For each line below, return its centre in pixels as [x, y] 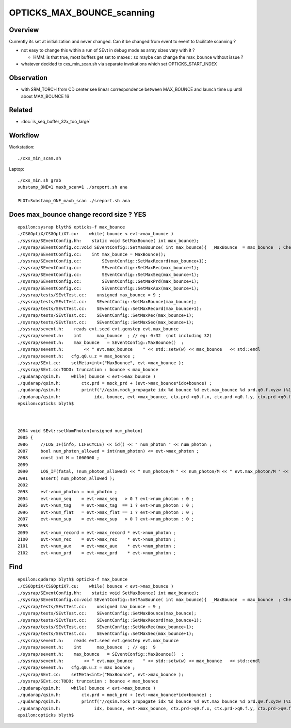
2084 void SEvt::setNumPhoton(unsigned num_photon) [80, 431]
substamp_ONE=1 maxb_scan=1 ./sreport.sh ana [73, 187]
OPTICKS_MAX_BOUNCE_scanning [82, 13]
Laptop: [16, 169]
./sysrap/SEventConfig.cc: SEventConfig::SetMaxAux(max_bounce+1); [108, 288]
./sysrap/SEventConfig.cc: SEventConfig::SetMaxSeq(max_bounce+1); [108, 275]
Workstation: [22, 147]
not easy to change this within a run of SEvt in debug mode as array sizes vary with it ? [108, 50]
